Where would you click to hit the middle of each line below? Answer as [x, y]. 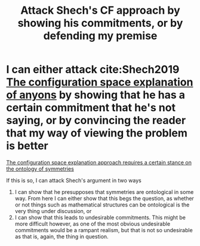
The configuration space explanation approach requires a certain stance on [99, 162]
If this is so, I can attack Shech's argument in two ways [74, 180]
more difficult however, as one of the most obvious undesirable [93, 224]
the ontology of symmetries [40, 169]
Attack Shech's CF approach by [100, 10]
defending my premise [100, 36]
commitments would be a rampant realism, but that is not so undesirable [104, 230]
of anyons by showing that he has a [96, 95]
